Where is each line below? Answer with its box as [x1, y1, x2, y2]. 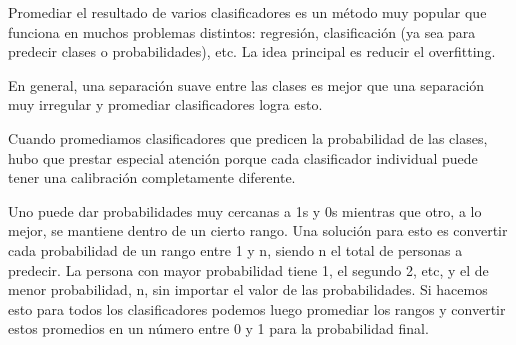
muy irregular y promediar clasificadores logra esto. [8, 94, 323, 115]
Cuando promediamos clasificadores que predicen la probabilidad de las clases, [8, 127, 488, 148]
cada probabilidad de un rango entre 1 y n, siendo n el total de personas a [8, 239, 463, 260]
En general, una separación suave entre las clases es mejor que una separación [8, 74, 485, 95]
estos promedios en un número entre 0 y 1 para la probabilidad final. [8, 318, 429, 339]
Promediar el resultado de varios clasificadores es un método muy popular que [8, 2, 487, 22]
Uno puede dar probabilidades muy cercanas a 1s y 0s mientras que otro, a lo [8, 200, 482, 221]
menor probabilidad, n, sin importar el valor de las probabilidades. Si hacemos [8, 279, 488, 300]
